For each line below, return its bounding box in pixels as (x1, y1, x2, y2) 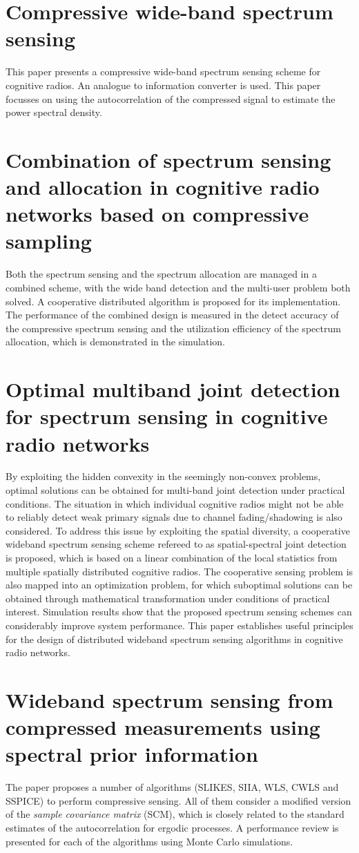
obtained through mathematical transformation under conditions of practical (6, 591, 330, 605)
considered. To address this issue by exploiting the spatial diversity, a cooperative (6, 523, 350, 537)
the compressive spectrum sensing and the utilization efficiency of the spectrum (6, 320, 341, 335)
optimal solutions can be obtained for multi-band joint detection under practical (6, 483, 345, 497)
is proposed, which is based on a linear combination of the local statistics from (6, 550, 338, 564)
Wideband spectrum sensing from (6, 685, 333, 713)
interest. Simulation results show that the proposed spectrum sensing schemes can (6, 604, 352, 619)
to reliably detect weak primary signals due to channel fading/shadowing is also (6, 510, 342, 524)
